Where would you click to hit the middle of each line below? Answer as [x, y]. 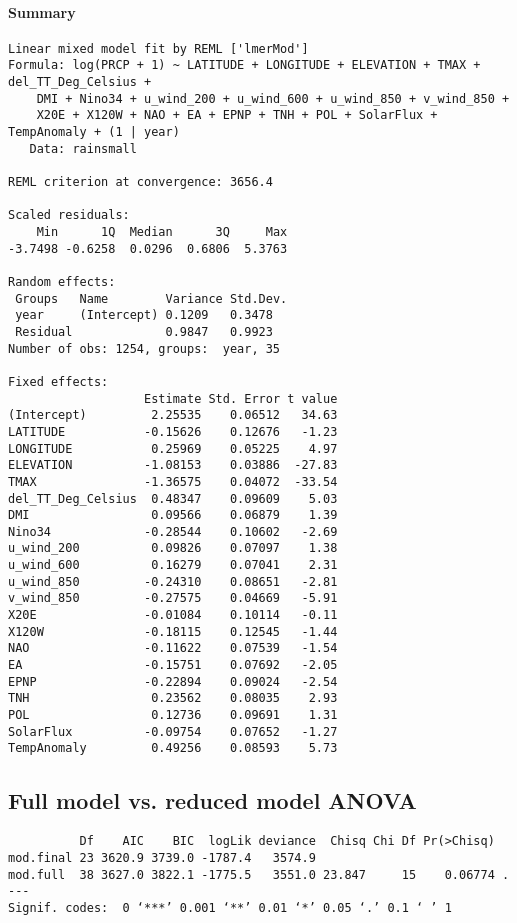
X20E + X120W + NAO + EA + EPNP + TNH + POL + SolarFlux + [237, 115]
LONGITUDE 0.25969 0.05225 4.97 [173, 448]
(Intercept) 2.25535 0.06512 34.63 [173, 415]
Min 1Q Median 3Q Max [162, 232]
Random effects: [62, 281]
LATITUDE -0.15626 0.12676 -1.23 [173, 431]
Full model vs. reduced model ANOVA [212, 800]
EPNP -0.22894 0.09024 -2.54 [173, 681]
